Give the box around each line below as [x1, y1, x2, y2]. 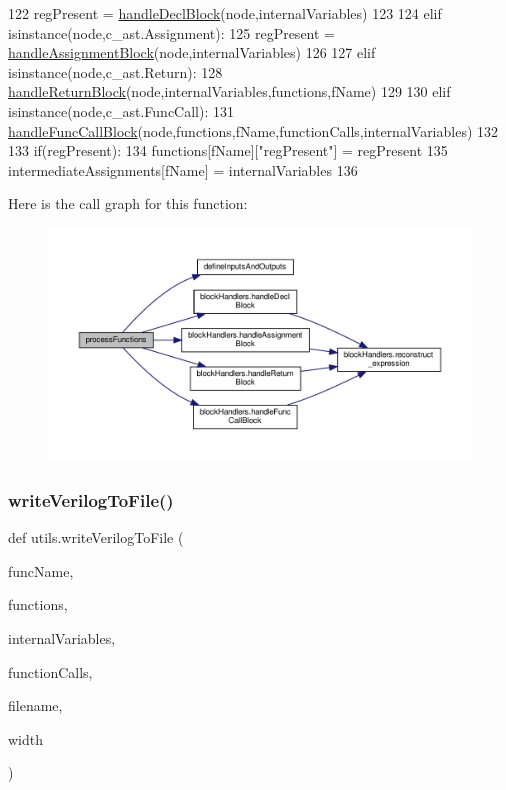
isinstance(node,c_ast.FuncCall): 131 [8, 100, 235, 121]
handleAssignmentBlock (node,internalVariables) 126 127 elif [8, 42, 376, 63]
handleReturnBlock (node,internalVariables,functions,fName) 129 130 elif [8, 81, 451, 102]
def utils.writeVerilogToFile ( [8, 527, 184, 548]
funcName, [8, 560, 74, 581]
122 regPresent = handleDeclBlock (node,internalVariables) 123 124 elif [8, 3, 442, 23]
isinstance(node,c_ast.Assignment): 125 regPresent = [8, 22, 335, 43]
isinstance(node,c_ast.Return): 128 [8, 61, 223, 82]
